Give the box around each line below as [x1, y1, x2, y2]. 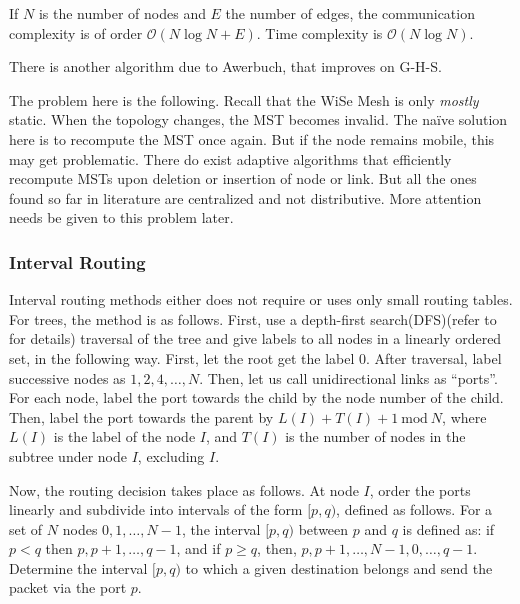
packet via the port [9, 577, 127, 598]
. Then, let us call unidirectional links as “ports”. [199, 367, 498, 388]
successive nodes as [9, 367, 126, 388]
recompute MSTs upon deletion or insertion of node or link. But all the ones [9, 168, 477, 189]
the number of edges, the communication [225, 3, 475, 23]
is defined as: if [402, 518, 495, 539]
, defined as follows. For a [336, 499, 493, 520]
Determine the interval [9, 557, 148, 578]
